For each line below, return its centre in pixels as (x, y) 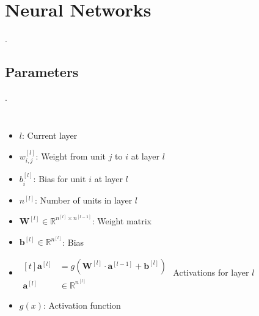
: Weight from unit (71, 156)
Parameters (42, 72)
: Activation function (82, 305)
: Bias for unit (60, 179)
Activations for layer (211, 272)
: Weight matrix (122, 220)
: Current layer (49, 135)
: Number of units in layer (83, 200)
